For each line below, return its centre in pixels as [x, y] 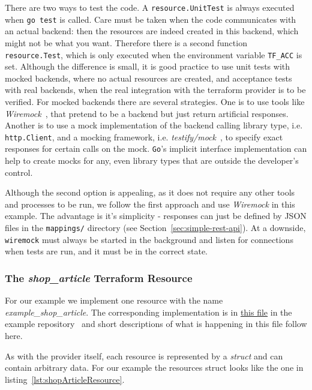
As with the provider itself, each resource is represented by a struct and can [144, 355]
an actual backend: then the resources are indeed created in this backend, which [152, 31]
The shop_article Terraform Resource [99, 277]
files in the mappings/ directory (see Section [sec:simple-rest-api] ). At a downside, [155, 227]
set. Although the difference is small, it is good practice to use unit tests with [148, 66]
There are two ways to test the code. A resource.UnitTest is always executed [150, 7]
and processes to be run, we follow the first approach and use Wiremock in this [150, 204]
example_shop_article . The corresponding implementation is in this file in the [148, 312]
